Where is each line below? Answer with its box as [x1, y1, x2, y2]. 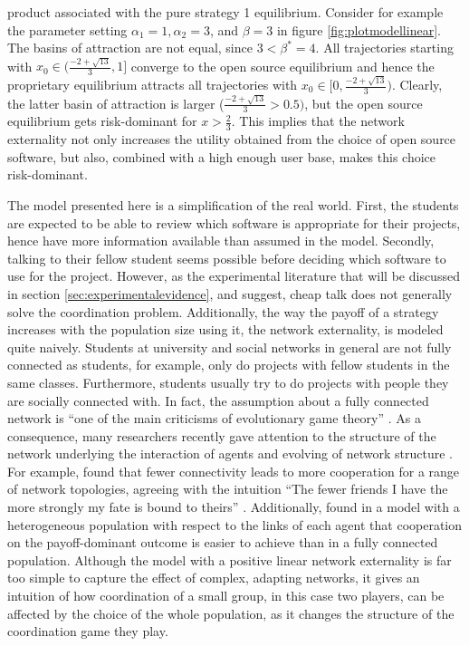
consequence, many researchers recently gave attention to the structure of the [7, 426, 436, 445]
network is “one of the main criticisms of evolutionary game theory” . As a [7, 409, 421, 428]
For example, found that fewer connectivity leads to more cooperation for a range [7, 461, 460, 480]
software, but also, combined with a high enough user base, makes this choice [7, 147, 436, 166]
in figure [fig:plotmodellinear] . [276, 20, 441, 39]
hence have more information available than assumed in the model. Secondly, [7, 231, 435, 250]
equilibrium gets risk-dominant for [7, 111, 197, 130]
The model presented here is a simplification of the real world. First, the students [7, 195, 459, 214]
